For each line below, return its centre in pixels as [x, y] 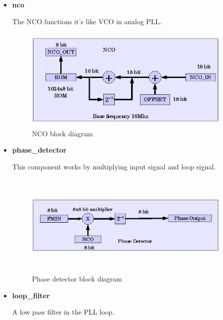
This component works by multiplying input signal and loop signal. [114, 166]
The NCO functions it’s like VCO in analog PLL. [87, 21]
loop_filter [31, 295]
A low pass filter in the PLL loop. [63, 312]
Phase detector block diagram [77, 279]
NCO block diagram [62, 133]
